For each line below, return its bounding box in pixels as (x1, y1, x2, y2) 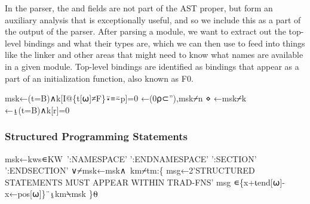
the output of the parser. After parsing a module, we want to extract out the (5, 25, 286, 38)
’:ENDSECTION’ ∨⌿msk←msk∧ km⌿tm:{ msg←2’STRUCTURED (5, 164, 255, 177)
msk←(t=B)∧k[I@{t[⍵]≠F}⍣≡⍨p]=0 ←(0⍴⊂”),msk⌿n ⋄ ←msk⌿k (5, 92, 247, 104)
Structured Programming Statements (5, 129, 188, 144)
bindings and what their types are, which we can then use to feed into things (23, 36, 305, 49)
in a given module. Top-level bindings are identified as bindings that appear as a (5, 60, 299, 72)
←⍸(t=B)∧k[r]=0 (5, 103, 70, 116)
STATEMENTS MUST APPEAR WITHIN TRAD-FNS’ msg (5, 175, 231, 188)
